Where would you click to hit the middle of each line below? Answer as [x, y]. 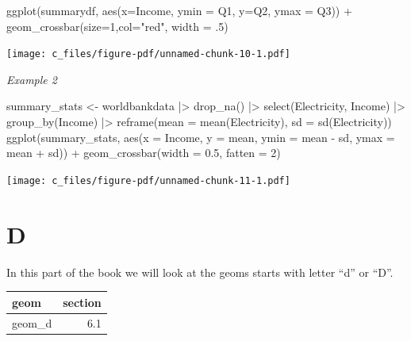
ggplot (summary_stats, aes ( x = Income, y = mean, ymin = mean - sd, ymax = [201, 137]
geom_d [32, 322]
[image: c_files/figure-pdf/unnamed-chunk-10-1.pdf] [148, 54]
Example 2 [32, 79]
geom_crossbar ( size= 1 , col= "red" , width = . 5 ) [117, 26]
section [82, 302]
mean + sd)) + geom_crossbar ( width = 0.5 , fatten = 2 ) [144, 153]
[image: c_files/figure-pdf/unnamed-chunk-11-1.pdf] [148, 180]
